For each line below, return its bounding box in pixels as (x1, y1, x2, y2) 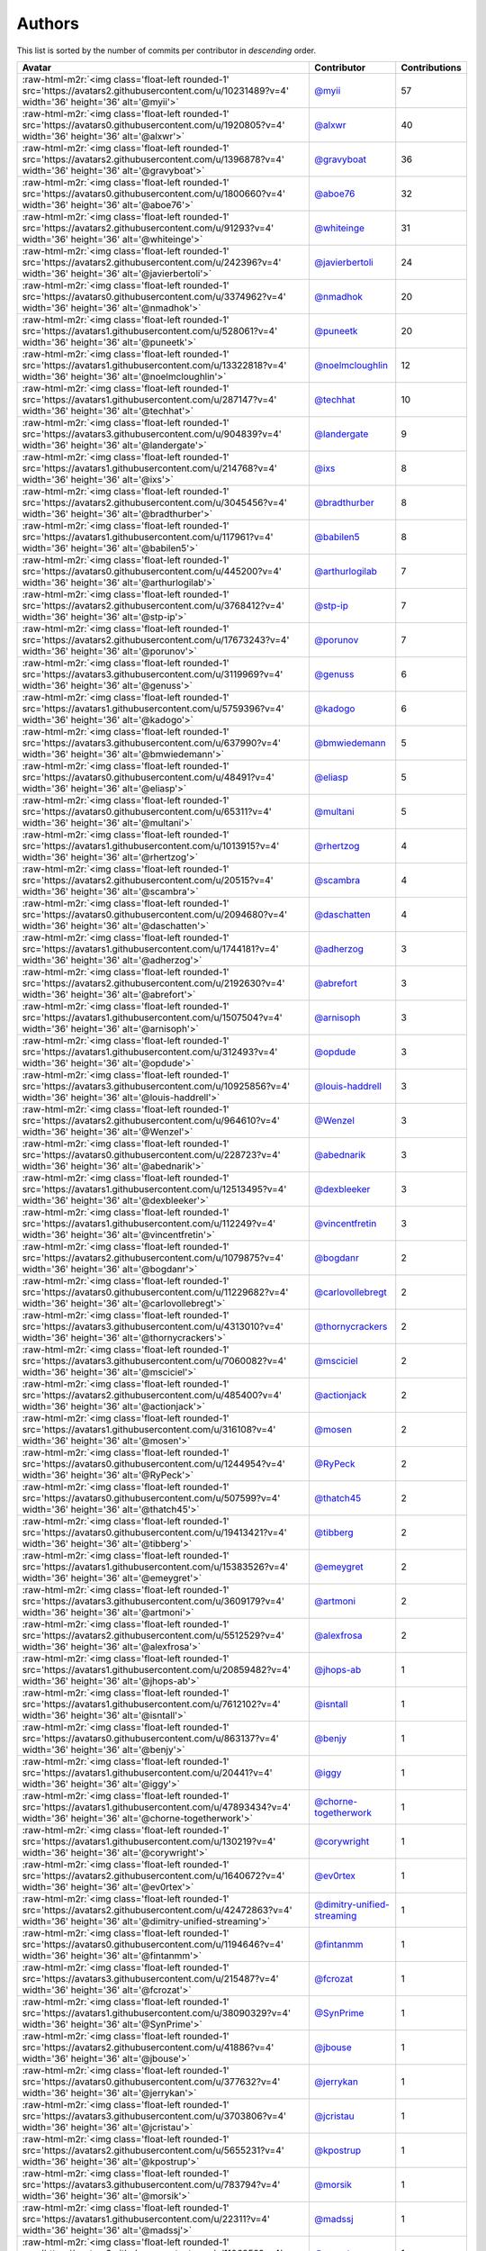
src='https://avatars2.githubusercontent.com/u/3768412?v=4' (22, 599, 285, 611)
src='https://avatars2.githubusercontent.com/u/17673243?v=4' (22, 633, 290, 646)
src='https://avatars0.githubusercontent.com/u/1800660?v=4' (22, 187, 285, 200)
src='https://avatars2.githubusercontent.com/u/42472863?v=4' (22, 1903, 292, 1916)
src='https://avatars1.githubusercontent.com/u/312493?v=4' (22, 1045, 278, 1058)
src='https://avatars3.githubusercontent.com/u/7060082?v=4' (22, 1354, 287, 1367)
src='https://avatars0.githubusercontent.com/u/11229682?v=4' (22, 1286, 289, 1298)
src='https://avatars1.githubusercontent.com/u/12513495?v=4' (22, 1182, 287, 1195)
